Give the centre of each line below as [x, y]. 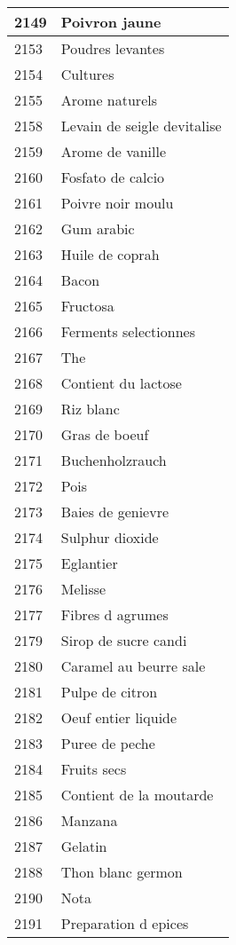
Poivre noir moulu [117, 203]
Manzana [89, 820]
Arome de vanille [114, 151]
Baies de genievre [115, 512]
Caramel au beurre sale [133, 666]
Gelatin [84, 846]
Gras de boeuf [105, 434]
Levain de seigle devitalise [141, 126]
